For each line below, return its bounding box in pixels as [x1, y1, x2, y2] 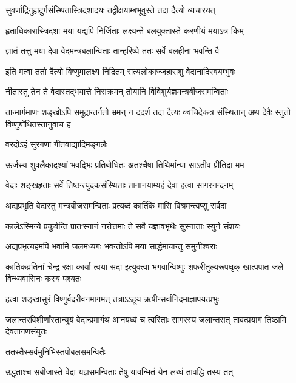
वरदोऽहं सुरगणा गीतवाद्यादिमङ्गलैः [5, 138, 108, 151]
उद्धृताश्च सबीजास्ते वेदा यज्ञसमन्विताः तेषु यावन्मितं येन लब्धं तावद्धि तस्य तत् [5, 365, 234, 378]
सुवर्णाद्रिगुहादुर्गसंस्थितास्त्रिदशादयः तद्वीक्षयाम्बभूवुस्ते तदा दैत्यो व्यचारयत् [5, 4, 215, 16]
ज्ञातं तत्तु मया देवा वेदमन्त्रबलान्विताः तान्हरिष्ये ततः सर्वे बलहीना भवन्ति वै [5, 44, 220, 57]
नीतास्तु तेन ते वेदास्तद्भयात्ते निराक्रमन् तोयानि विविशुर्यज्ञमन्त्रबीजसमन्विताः [5, 85, 229, 98]
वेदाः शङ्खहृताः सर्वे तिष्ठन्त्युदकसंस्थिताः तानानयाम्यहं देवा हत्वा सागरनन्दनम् [5, 178, 234, 191]
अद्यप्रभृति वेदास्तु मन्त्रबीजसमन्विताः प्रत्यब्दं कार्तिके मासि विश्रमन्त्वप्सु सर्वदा [5, 198, 227, 211]
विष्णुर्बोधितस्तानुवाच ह [5, 117, 71, 130]
